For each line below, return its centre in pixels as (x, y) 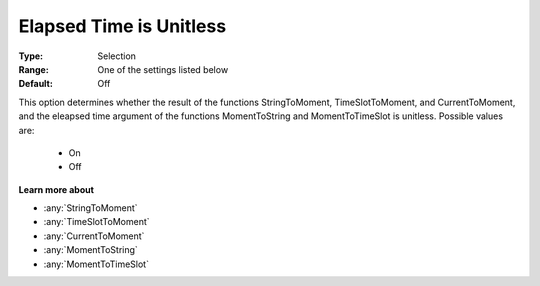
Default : (36, 84)
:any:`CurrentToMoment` (94, 236)
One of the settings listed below (163, 69)
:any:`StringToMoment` (91, 208)
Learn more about (56, 189)
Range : (33, 69)
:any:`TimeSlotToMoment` (96, 222)
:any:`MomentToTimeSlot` (96, 264)
